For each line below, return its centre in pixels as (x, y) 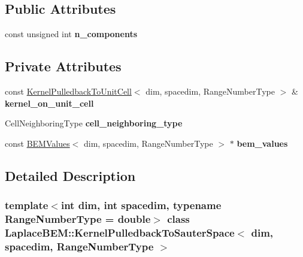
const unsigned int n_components (71, 34)
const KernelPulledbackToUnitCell (68, 91)
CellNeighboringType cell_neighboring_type (94, 123)
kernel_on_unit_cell (49, 103)
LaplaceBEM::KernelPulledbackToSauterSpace (120, 232)
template (27, 205)
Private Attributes (63, 66)
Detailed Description (70, 175)
